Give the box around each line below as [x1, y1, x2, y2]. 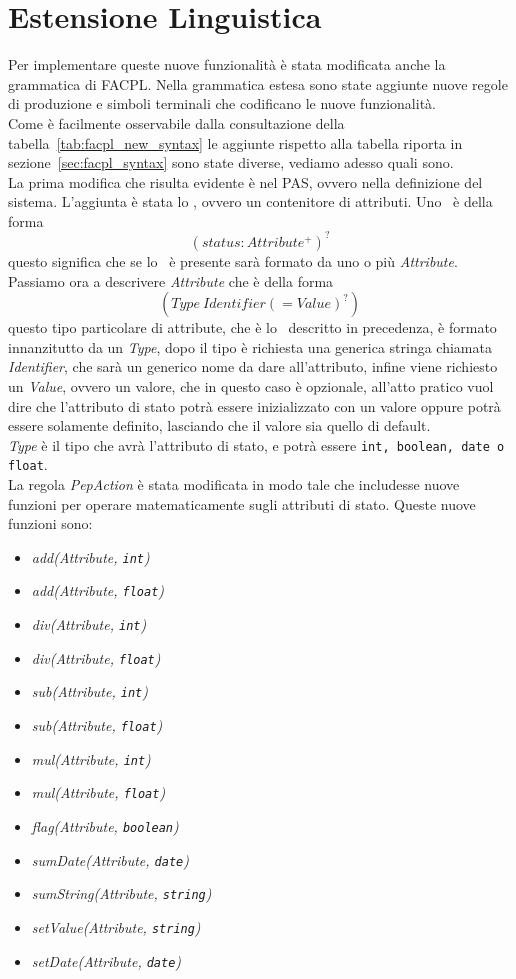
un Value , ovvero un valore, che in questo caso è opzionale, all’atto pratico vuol [8, 375, 494, 396]
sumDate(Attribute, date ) [31, 849, 189, 870]
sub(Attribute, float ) [31, 715, 163, 736]
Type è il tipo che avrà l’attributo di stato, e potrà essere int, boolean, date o [8, 434, 505, 455]
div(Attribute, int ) [31, 614, 147, 635]
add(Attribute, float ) [31, 580, 165, 601]
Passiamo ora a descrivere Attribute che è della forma [8, 270, 334, 291]
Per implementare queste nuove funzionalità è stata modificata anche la [8, 54, 446, 75]
